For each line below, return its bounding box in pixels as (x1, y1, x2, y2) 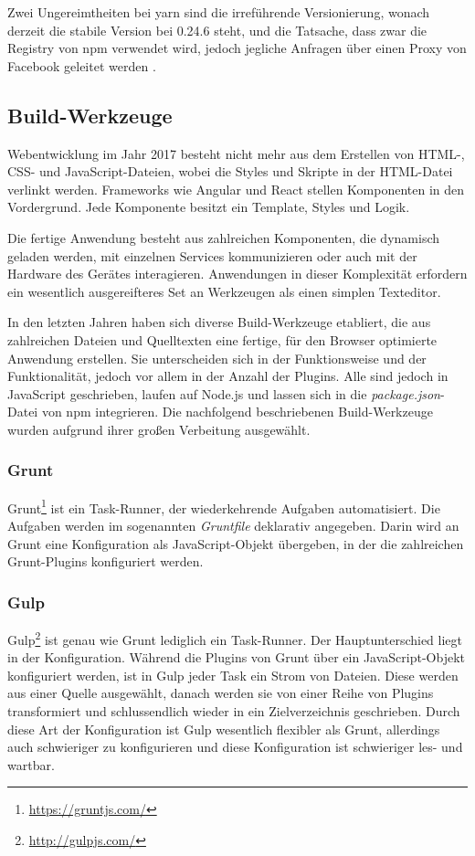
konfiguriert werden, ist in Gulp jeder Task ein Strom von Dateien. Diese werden (7, 665, 459, 684)
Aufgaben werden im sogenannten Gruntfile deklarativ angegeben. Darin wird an (7, 515, 459, 534)
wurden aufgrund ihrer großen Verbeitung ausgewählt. (7, 419, 311, 439)
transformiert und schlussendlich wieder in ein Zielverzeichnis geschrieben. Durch (7, 701, 460, 720)
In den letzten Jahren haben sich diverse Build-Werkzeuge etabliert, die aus (7, 312, 431, 332)
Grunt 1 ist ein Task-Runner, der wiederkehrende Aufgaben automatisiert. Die (7, 495, 440, 517)
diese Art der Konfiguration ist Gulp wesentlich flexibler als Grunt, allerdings (7, 719, 440, 738)
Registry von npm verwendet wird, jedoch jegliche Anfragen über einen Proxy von (7, 38, 467, 58)
